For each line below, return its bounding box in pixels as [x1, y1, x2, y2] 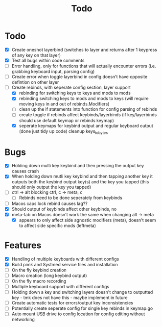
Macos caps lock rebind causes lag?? [11, 201, 88, 206]
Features [4, 240, 42, 251]
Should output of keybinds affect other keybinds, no [11, 206, 117, 212]
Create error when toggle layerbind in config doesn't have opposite [11, 74, 148, 80]
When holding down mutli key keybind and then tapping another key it [11, 174, 153, 179]
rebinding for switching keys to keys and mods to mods [19, 90, 131, 96]
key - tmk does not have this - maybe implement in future [11, 295, 128, 301]
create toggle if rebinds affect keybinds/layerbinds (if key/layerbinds [19, 112, 157, 118]
